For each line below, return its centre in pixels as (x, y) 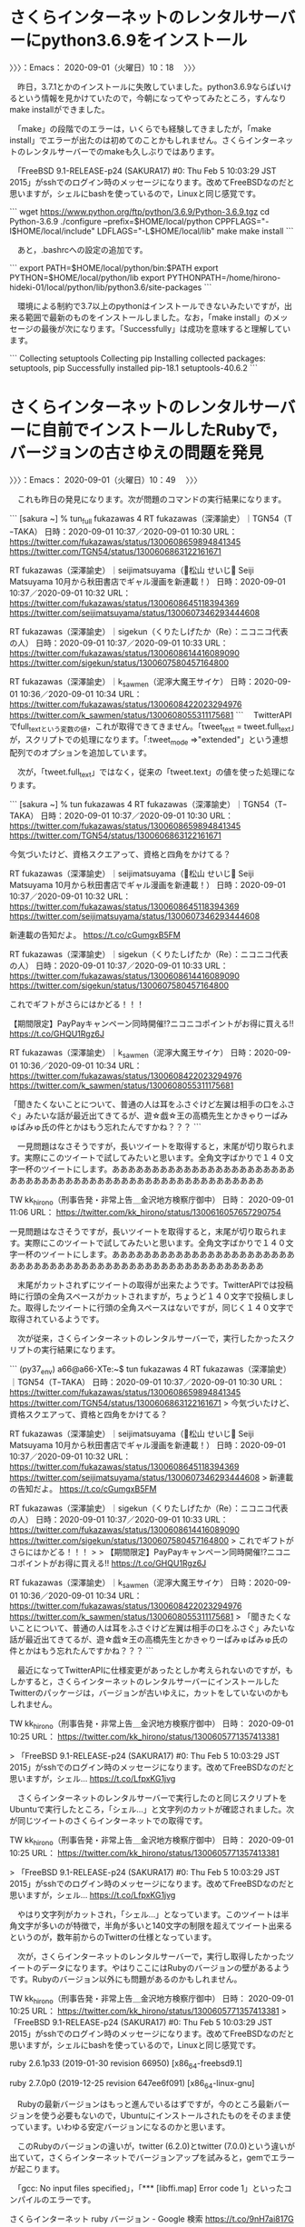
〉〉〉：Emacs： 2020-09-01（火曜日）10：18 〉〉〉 (105, 67)
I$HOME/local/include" (52, 231)
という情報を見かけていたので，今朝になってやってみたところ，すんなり (152, 98)
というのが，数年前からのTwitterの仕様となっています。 (113, 1937)
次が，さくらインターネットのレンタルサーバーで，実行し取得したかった (152, 1956)
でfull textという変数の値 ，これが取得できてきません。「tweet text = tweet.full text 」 (152, 728)
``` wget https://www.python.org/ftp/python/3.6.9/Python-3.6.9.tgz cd (140, 211)
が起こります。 (37, 2169)
